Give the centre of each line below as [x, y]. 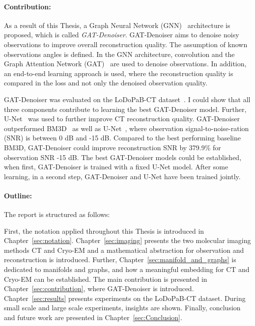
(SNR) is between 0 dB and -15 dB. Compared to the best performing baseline [122, 138]
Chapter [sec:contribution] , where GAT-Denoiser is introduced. [99, 288]
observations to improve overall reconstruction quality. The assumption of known [126, 44]
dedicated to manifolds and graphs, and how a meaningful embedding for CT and [127, 269]
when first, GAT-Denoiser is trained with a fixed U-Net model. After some [116, 167]
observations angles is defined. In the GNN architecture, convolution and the [119, 54]
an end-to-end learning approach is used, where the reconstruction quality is [119, 73]
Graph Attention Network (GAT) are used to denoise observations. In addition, [125, 64]
